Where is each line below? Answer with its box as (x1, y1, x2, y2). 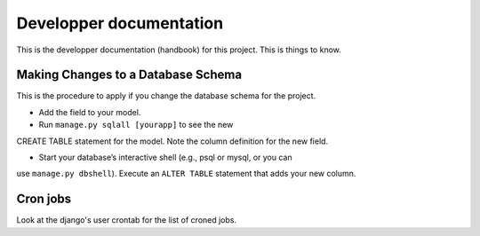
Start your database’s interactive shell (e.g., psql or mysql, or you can (38, 152, 292, 163)
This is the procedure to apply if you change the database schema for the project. (16, 90, 316, 101)
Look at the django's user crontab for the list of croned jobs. (16, 215, 237, 225)
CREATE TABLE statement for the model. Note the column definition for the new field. (16, 136, 329, 146)
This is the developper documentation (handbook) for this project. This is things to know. (16, 44, 342, 55)
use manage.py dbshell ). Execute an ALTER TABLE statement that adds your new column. (16, 169, 356, 179)
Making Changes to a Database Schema (16, 67, 243, 83)
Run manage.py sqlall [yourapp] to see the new (38, 120, 234, 130)
